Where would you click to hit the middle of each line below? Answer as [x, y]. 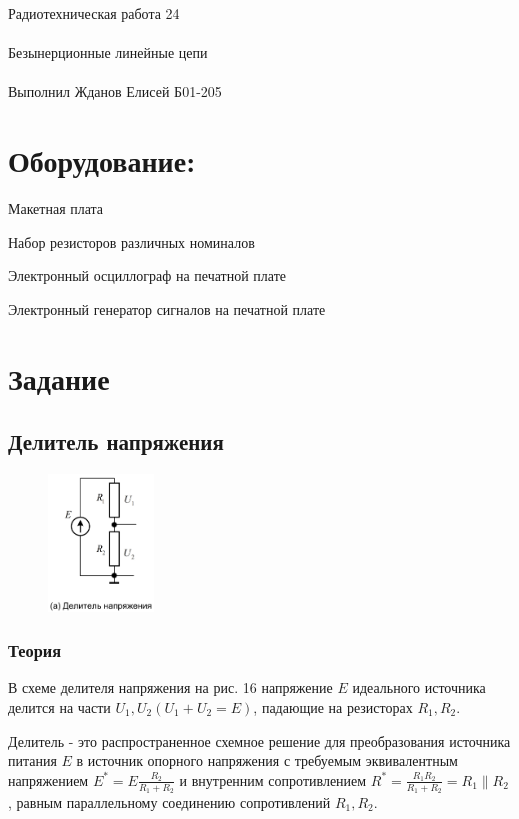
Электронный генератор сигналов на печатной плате [167, 308]
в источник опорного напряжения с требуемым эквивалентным [267, 760]
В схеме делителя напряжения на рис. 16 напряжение [170, 687]
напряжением [48, 779]
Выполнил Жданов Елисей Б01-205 [115, 91]
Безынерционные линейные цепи [108, 52]
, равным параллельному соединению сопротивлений [169, 801]
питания [32, 760]
